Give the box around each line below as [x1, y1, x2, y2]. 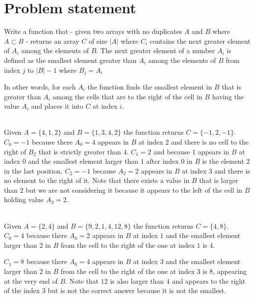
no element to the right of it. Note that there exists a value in [4, 175, 190, 185]
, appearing [213, 266, 247, 276]
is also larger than [110, 275, 164, 286]
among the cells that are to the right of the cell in [52, 91, 203, 101]
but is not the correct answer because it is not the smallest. [48, 285, 227, 296]
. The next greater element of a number [96, 45, 215, 56]
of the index [4, 285, 40, 296]
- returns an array [25, 35, 79, 46]
